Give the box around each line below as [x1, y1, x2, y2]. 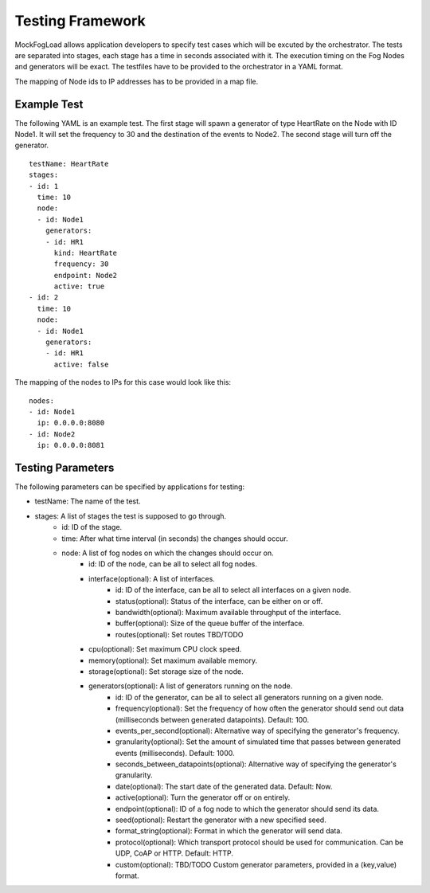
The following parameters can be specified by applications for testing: [14, 482, 245, 492]
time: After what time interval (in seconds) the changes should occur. [61, 534, 288, 543]
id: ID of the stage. [61, 523, 123, 532]
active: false [53, 359, 109, 369]
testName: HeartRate [29, 159, 109, 168]
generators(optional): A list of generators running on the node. [88, 681, 293, 691]
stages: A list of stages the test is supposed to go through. [34, 511, 227, 521]
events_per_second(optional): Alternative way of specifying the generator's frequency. [115, 726, 400, 735]
